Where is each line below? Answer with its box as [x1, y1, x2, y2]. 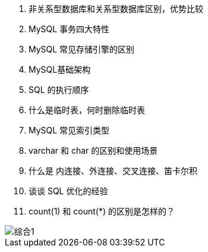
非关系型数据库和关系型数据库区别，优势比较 [29, 4, 203, 14]
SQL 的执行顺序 [29, 85, 89, 95]
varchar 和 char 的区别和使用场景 [29, 145, 158, 155]
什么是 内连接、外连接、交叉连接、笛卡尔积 [29, 166, 197, 176]
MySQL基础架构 [29, 64, 91, 74]
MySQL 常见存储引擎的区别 [29, 44, 135, 54]
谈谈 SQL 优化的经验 [29, 186, 108, 196]
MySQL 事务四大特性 [29, 24, 110, 34]
